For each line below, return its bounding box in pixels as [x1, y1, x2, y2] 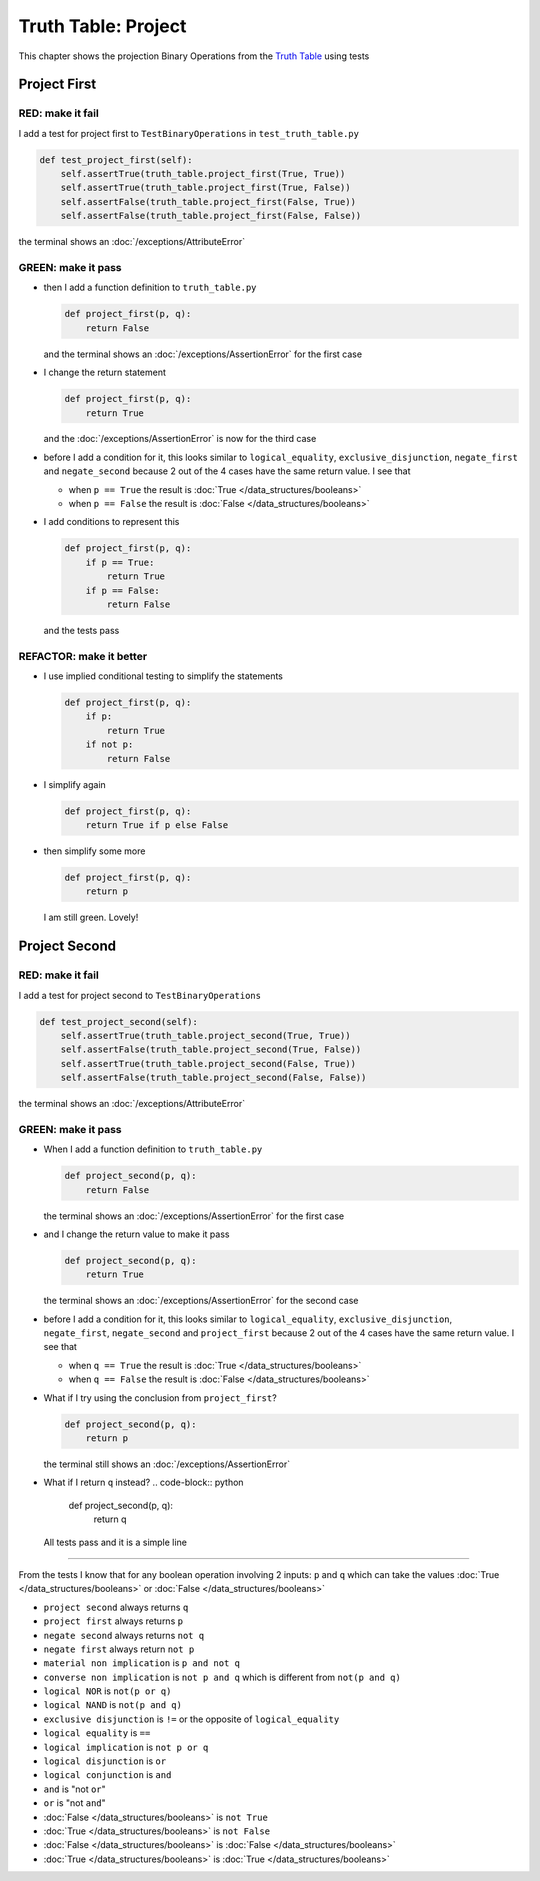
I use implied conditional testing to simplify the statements [43, 670, 284, 682]
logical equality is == [43, 1727, 151, 1739]
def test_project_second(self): [39, 1016, 199, 1027]
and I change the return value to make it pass [43, 1228, 230, 1240]
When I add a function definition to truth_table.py [43, 1143, 263, 1155]
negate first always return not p [43, 1643, 195, 1655]
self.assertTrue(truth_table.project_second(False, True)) [60, 1058, 357, 1069]
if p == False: [85, 585, 160, 596]
